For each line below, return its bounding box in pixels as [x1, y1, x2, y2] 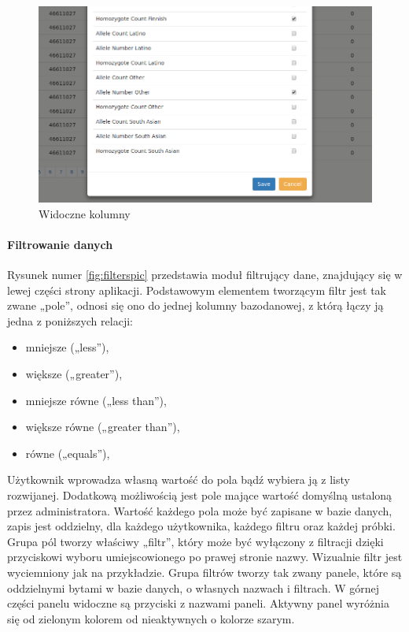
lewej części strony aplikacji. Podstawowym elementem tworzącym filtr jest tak [7, 281, 386, 298]
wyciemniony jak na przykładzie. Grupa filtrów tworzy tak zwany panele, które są [7, 563, 402, 580]
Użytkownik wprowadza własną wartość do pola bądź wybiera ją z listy [7, 471, 350, 488]
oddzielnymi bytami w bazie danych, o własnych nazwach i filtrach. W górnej [7, 579, 380, 596]
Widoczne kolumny [39, 205, 131, 221]
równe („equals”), [25, 444, 110, 461]
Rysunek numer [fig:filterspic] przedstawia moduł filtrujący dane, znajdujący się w [7, 266, 403, 283]
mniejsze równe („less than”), [25, 392, 167, 408]
